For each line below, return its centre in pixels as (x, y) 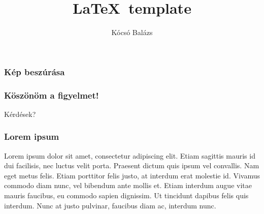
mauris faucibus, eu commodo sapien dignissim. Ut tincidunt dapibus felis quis (126, 195)
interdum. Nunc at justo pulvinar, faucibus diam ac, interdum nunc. (110, 205)
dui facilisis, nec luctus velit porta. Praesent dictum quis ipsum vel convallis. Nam (132, 165)
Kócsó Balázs (132, 32)
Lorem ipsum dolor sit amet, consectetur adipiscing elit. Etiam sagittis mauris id (130, 155)
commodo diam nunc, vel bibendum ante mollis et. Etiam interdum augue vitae (128, 185)
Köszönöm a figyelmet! (52, 95)
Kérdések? (20, 114)
